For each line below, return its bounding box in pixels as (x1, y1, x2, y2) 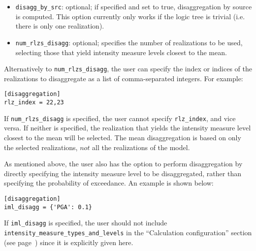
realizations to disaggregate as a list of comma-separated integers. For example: (4, 73, 243, 83)
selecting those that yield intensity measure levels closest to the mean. (15, 47, 227, 57)
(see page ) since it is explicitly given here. (4, 237, 133, 247)
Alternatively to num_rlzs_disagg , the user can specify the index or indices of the (4, 63, 253, 74)
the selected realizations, (4, 142, 78, 152)
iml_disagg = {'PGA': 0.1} (4, 203, 92, 211)
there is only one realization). (15, 21, 104, 31)
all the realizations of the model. (92, 142, 190, 152)
